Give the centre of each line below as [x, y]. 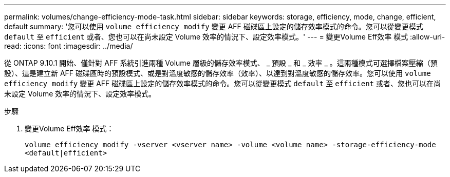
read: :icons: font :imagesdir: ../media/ [69, 46]
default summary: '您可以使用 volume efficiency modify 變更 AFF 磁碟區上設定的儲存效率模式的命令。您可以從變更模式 [214, 26]
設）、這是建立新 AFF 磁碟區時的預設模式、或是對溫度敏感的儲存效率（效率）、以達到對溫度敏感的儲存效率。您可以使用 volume [218, 73]
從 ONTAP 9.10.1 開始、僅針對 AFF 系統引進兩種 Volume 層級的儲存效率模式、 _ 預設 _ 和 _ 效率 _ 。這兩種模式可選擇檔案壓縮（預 [221, 63]
